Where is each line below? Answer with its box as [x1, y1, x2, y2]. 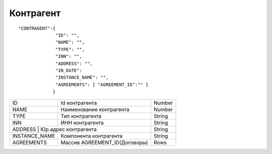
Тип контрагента [60, 113, 102, 120]
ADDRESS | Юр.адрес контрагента [12, 126, 97, 133]
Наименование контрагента [60, 106, 129, 113]
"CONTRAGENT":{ [18, 25, 56, 31]
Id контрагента [60, 100, 97, 107]
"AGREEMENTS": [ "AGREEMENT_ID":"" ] [55, 82, 149, 88]
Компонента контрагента [60, 132, 123, 139]
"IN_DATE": [55, 67, 83, 73]
